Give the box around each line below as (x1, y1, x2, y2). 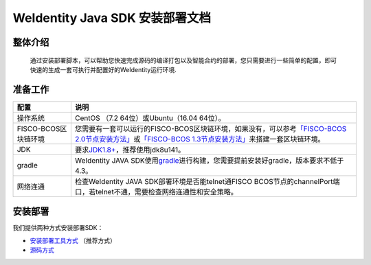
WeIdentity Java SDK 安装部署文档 (12, 10, 212, 25)
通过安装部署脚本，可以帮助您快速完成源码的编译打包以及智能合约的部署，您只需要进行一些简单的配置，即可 (30, 56, 337, 65)
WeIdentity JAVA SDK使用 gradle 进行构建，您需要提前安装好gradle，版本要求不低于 (74, 155, 344, 165)
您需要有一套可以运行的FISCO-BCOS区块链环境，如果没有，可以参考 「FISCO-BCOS (74, 124, 347, 133)
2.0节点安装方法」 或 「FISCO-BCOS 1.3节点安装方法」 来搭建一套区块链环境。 (74, 134, 325, 143)
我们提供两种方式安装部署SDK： (12, 224, 104, 232)
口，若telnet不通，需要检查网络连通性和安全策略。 (74, 187, 238, 196)
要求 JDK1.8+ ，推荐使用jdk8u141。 (74, 145, 185, 154)
